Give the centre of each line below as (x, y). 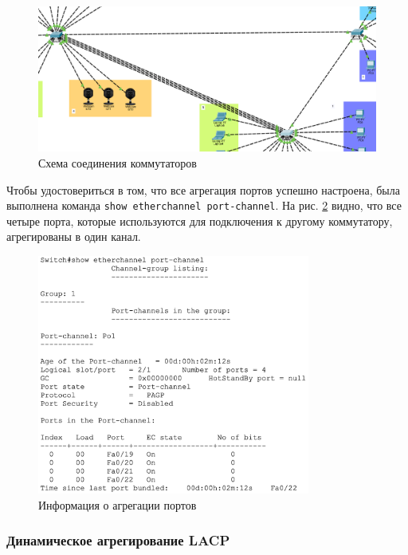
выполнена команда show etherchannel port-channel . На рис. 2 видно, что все (204, 205)
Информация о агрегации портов (118, 504)
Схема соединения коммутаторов (118, 162)
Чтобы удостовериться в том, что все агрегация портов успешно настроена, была (203, 189)
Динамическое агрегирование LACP (118, 540)
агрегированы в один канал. (74, 236)
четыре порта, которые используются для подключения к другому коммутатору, (200, 220)
